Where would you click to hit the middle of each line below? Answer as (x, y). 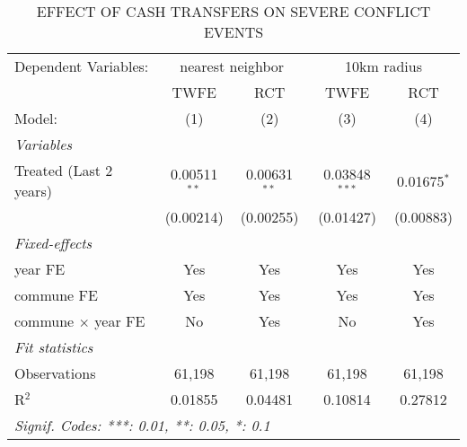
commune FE (56, 295)
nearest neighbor (232, 66)
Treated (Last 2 (64, 170)
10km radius (383, 66)
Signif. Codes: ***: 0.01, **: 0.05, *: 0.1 (142, 425)
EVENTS (233, 32)
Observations (55, 373)
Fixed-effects (53, 243)
